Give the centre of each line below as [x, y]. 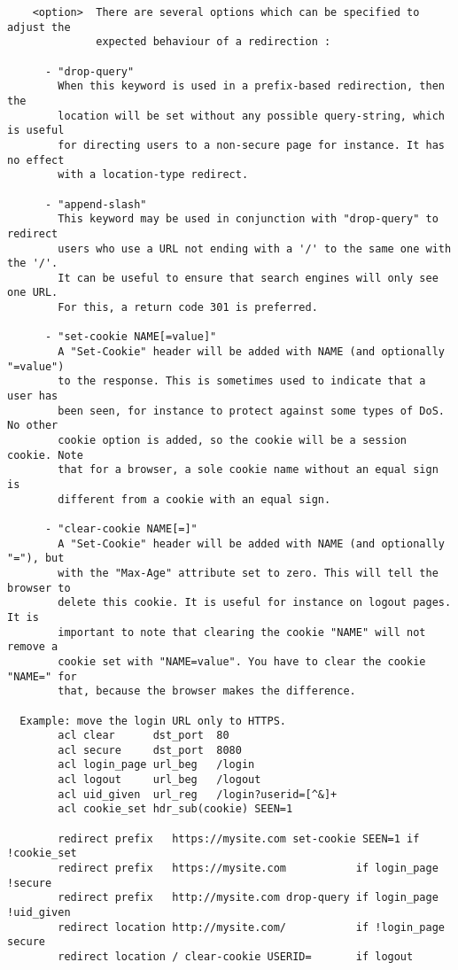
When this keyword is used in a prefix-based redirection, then [251, 86]
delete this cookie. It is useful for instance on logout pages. [255, 603]
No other [33, 426]
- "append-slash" [96, 204]
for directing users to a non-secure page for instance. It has [251, 145]
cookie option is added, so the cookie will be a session [233, 441]
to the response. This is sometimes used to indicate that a [242, 381]
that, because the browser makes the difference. [207, 691]
